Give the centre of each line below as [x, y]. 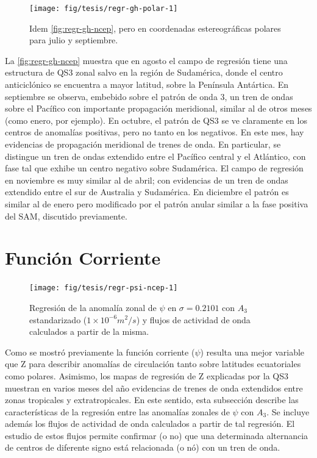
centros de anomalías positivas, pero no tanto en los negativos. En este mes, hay [155, 132]
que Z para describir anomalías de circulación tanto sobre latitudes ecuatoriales [153, 364]
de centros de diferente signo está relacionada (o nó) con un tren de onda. [143, 447]
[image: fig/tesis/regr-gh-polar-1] [104, 9]
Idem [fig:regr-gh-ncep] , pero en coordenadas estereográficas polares [155, 28]
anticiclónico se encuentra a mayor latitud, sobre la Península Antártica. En [147, 84]
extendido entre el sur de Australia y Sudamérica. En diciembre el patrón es [147, 192]
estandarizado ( [58, 319]
